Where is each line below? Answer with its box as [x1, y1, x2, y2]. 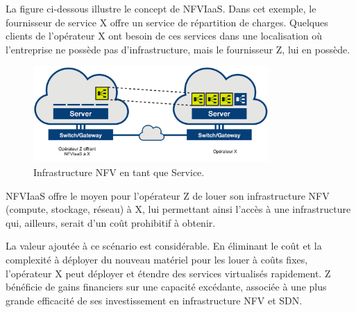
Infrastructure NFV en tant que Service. [33, 165, 205, 180]
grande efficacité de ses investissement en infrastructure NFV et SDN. [6, 293, 303, 307]
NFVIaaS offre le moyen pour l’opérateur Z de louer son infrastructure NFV [6, 188, 330, 202]
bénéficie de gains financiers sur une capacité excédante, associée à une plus [6, 279, 327, 294]
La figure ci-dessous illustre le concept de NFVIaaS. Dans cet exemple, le [6, 1, 316, 15]
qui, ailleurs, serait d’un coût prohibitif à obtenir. [6, 215, 216, 229]
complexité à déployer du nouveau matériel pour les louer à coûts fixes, [6, 252, 308, 267]
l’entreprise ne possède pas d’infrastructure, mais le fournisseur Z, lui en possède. [6, 42, 350, 56]
